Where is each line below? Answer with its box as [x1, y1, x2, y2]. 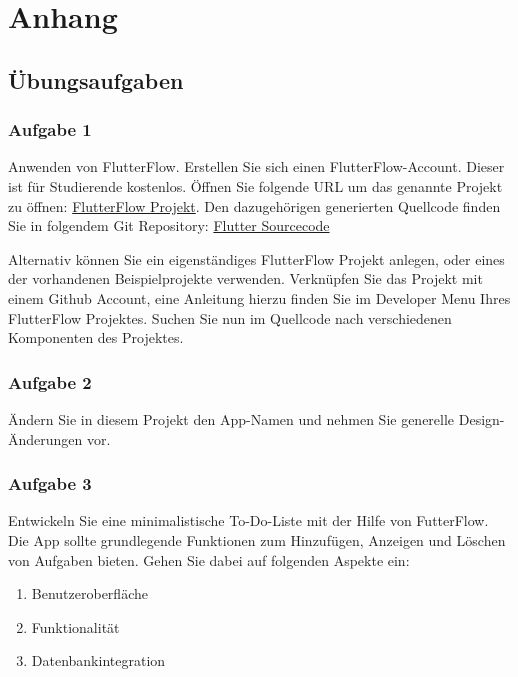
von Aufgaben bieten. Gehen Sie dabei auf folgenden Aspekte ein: [8, 549, 410, 570]
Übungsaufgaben [8, 64, 184, 95]
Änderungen [8, 428, 83, 449]
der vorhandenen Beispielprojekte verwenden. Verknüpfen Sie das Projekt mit [8, 268, 483, 289]
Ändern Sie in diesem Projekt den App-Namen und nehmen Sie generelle [8, 408, 455, 429]
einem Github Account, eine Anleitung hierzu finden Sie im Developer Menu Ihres [8, 287, 511, 308]
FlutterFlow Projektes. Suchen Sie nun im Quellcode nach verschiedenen [8, 307, 452, 328]
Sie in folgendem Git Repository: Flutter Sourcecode [8, 215, 330, 236]
